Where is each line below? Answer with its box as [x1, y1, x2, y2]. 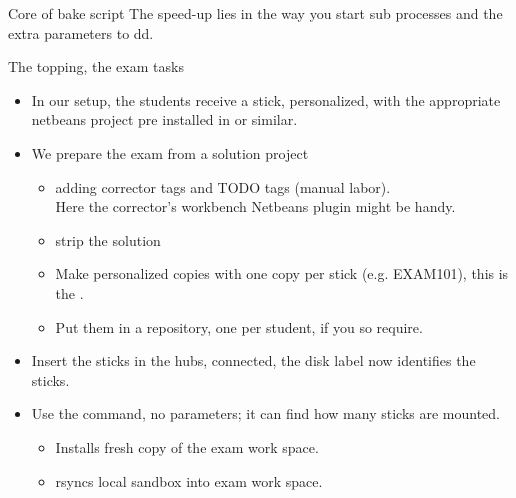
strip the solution [55, 229, 161, 250]
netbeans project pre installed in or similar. [31, 109, 298, 130]
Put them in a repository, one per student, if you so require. [55, 316, 423, 337]
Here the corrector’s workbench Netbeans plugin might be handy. [55, 196, 456, 217]
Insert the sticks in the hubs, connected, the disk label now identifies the [31, 350, 476, 371]
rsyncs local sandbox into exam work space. [55, 470, 323, 491]
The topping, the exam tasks [8, 56, 184, 77]
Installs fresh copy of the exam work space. [55, 436, 319, 457]
